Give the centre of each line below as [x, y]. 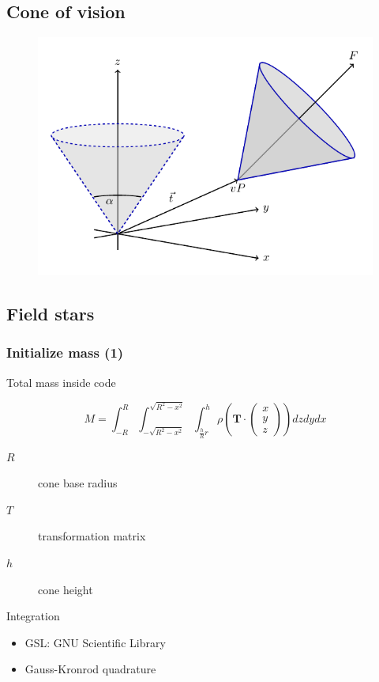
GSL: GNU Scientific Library [95, 642]
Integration [33, 616]
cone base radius [78, 483]
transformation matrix [92, 536]
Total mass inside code [61, 382]
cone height [66, 589]
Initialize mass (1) [65, 352]
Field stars [51, 313]
